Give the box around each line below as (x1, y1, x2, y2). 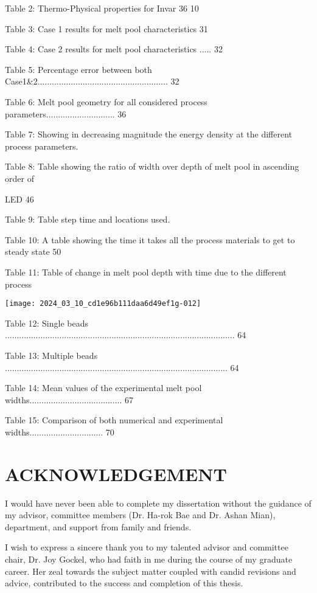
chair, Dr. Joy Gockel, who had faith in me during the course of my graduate (5, 553, 293, 565)
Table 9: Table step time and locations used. (5, 213, 170, 226)
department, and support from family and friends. (5, 520, 192, 533)
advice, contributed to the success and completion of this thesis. (5, 577, 243, 589)
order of (5, 172, 34, 184)
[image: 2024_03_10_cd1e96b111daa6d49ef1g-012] (5, 299, 201, 308)
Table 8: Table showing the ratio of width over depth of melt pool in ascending (5, 160, 299, 173)
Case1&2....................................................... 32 (5, 75, 179, 88)
